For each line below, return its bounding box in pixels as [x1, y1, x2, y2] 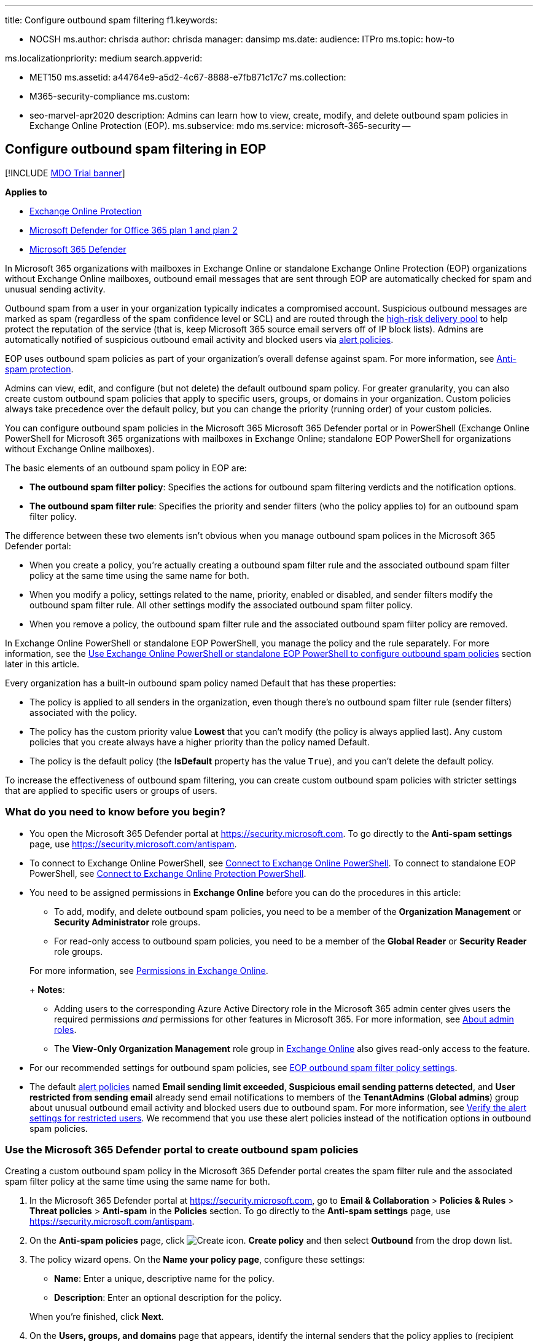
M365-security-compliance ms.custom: [29, 91, 190, 101]
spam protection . [5, 363, 74, 374]
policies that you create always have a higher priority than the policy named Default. [29, 736, 370, 747]
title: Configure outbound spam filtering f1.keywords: [5, 15, 218, 25]
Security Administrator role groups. [54, 916, 201, 927]
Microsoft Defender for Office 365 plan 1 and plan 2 [29, 224, 238, 235]
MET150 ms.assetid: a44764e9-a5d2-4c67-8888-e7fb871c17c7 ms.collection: [29, 72, 346, 82]
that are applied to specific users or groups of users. [5, 785, 217, 796]
